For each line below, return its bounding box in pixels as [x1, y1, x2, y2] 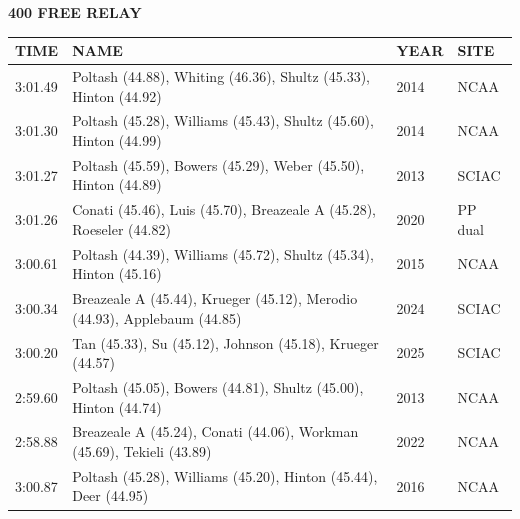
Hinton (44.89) [72, 174, 162, 195]
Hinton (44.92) [72, 85, 162, 106]
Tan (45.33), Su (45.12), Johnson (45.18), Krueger [72, 332, 379, 353]
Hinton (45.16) [72, 263, 162, 284]
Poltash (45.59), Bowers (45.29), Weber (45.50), [72, 154, 365, 175]
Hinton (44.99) [72, 129, 162, 150]
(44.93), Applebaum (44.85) [72, 307, 242, 328]
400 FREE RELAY [8, 2, 142, 22]
